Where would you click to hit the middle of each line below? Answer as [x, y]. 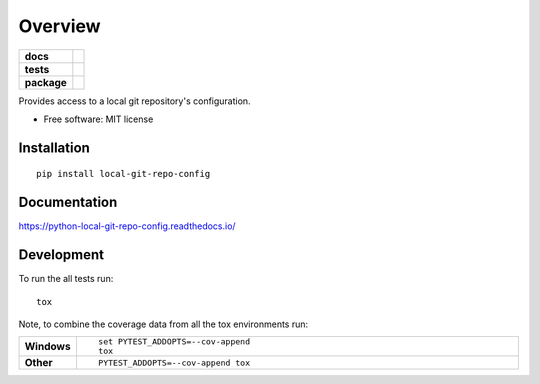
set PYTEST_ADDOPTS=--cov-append [174, 341]
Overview [59, 26]
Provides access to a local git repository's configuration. [134, 101]
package [45, 82]
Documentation [68, 202]
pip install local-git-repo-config [123, 174]
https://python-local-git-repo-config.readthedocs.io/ [127, 226]
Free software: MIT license [98, 119]
